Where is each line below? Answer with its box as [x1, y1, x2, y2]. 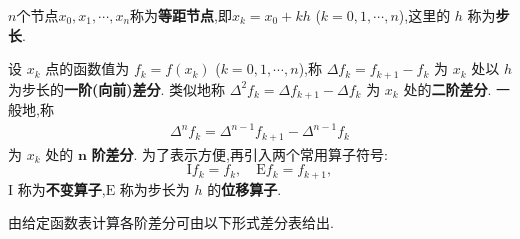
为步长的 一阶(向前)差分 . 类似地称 [8, 78, 226, 99]
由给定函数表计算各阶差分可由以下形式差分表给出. [8, 212, 334, 233]
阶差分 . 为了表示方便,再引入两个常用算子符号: [91, 143, 388, 164]
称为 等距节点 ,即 [130, 5, 232, 25]
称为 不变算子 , [17, 178, 106, 199]
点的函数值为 [45, 58, 130, 79]
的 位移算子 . [207, 178, 282, 199]
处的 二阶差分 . [403, 78, 492, 99]
